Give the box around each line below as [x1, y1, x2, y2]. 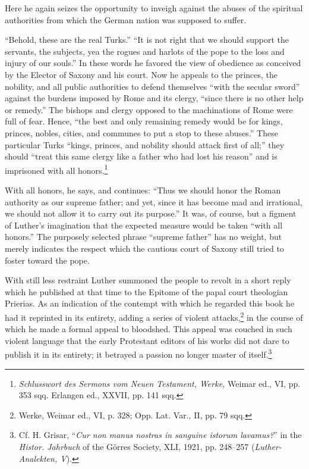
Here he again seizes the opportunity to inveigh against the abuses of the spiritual [5, 2, 303, 14]
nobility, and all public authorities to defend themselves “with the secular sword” [5, 80, 300, 92]
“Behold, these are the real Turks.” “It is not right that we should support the [5, 33, 289, 46]
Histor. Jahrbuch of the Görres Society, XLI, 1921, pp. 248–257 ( [18, 440, 255, 452]
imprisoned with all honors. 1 [5, 162, 108, 176]
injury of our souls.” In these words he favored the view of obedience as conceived [5, 57, 301, 69]
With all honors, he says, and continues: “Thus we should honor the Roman [5, 183, 281, 196]
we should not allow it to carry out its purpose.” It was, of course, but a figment [5, 207, 297, 220]
